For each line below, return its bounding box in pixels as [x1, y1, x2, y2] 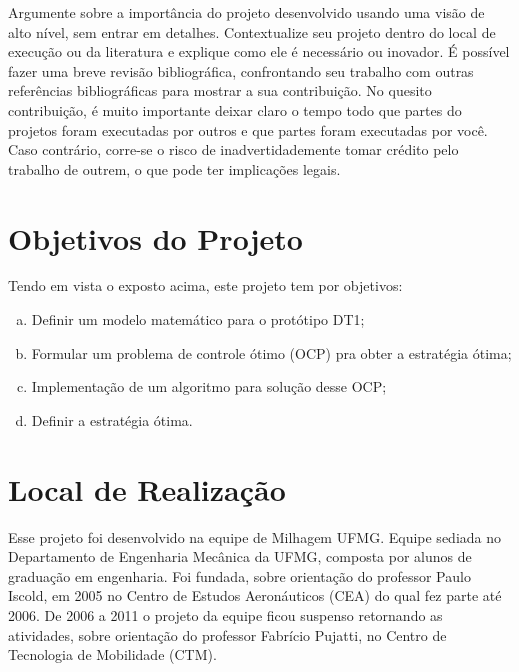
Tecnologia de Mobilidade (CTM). [8, 644, 217, 665]
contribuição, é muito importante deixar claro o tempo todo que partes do [8, 99, 462, 120]
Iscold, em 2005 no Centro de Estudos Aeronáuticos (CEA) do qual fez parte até [8, 585, 502, 606]
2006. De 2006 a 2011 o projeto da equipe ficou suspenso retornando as [8, 604, 443, 625]
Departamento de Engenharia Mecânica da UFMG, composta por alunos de [8, 546, 472, 567]
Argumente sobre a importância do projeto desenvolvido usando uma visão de [8, 2, 485, 22]
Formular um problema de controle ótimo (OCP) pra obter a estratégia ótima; [31, 342, 512, 363]
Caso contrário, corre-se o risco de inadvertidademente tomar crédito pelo [8, 139, 459, 160]
